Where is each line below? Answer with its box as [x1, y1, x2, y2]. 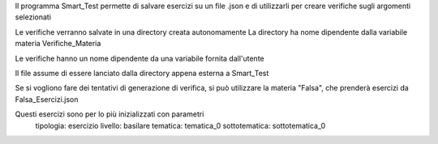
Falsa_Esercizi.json [15, 94, 79, 104]
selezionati [15, 12, 52, 22]
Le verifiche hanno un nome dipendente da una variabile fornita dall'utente [15, 53, 264, 63]
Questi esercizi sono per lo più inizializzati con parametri [15, 109, 204, 119]
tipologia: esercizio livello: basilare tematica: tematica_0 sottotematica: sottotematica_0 [35, 121, 326, 130]
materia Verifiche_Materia [15, 39, 101, 49]
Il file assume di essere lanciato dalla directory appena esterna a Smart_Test [15, 68, 269, 78]
